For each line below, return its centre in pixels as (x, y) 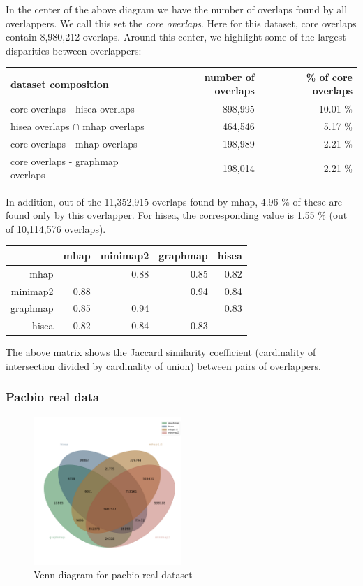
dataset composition (60, 84)
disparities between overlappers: (74, 50)
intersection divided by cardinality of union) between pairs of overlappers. (163, 365)
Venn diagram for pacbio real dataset (113, 574)
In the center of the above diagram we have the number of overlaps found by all (177, 9)
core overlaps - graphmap (65, 160)
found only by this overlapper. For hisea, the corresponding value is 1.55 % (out (177, 215)
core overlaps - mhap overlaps (74, 143)
